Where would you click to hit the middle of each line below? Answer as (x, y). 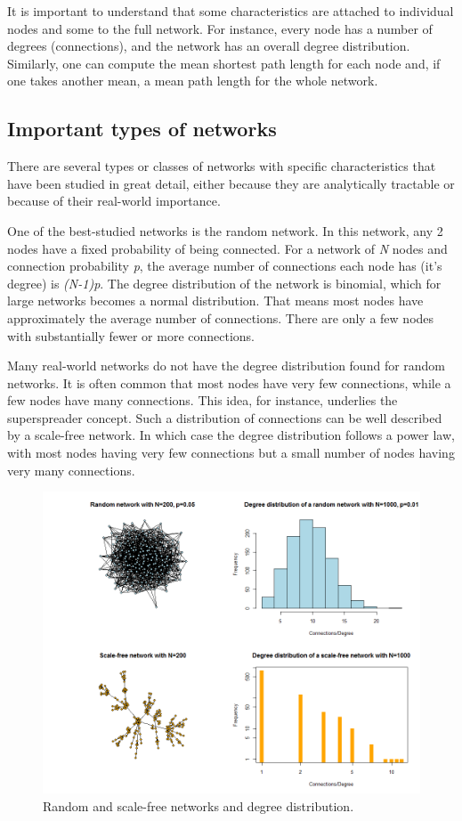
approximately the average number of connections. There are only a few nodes (221, 317)
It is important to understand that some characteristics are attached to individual (231, 11)
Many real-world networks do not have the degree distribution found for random (227, 366)
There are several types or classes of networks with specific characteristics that (222, 166)
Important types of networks (142, 129)
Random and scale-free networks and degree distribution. (199, 806)
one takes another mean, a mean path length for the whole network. (193, 81)
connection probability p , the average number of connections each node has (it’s (225, 266)
